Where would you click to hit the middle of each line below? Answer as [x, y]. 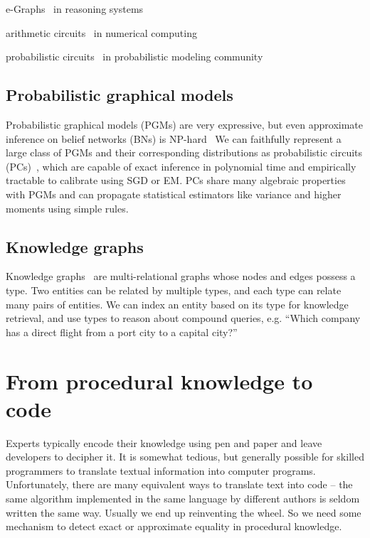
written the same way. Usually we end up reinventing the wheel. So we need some [184, 512]
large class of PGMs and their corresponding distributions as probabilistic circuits [184, 152]
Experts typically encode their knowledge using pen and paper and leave [164, 442]
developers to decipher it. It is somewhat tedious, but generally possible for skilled [185, 457]
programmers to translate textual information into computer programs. [161, 470]
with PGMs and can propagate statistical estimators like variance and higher [174, 194]
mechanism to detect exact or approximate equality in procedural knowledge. [174, 526]
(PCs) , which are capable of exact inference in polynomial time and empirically [181, 166]
